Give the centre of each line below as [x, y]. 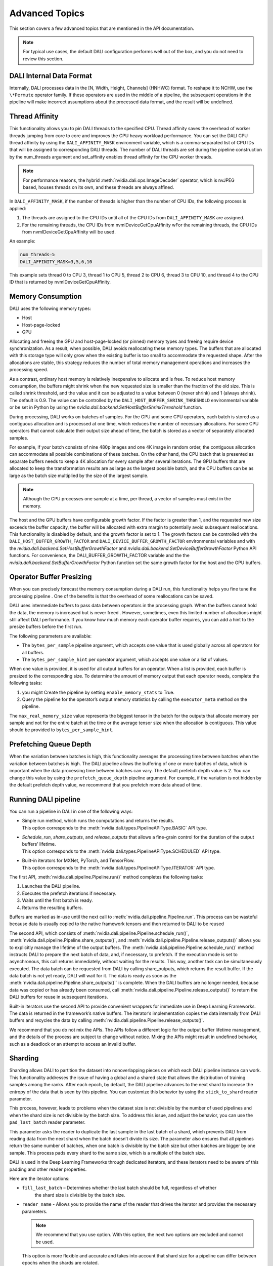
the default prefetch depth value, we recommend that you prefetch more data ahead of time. [106, 784]
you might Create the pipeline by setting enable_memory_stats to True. [98, 692]
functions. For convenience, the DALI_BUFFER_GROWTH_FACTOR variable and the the [99, 556]
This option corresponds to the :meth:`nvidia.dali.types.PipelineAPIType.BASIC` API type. [115, 827]
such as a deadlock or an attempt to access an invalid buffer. [73, 1044]
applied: [18, 208]
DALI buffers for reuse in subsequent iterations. [59, 997]
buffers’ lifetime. [39, 844]
